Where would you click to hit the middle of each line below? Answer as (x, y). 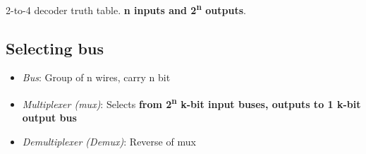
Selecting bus (55, 48)
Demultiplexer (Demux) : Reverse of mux (109, 141)
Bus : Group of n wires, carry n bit (96, 77)
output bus (49, 118)
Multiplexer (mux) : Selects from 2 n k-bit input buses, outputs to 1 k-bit (191, 103)
